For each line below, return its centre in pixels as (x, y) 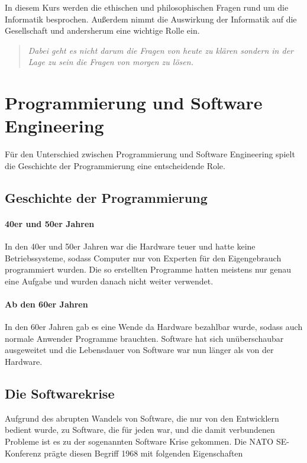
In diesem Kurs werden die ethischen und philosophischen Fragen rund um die (147, 7)
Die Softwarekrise (60, 393)
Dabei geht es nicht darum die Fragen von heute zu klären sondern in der (161, 50)
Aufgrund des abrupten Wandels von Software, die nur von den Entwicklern (142, 418)
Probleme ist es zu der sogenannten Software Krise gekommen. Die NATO (139, 441)
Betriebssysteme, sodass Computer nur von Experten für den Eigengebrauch (143, 258)
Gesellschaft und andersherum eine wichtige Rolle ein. (102, 30)
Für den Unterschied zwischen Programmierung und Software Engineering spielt (150, 154)
